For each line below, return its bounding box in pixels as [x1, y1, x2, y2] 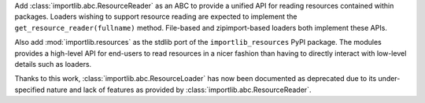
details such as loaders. [14, 59, 92, 68]
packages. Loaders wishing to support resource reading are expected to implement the [14, 12, 298, 21]
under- [378, 74, 401, 83]
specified [14, 85, 45, 94]
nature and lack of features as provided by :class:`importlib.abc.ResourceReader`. [46, 85, 312, 94]
